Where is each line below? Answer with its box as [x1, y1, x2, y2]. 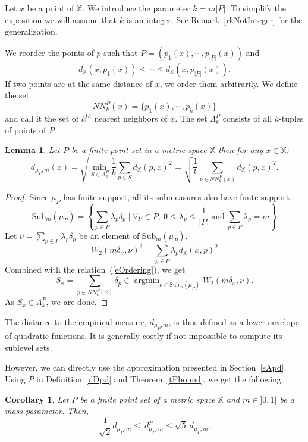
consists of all [222, 112, 272, 124]
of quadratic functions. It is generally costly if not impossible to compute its [5, 329, 282, 342]
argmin [134, 276, 160, 285]
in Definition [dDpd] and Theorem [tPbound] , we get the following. [36, 373, 284, 385]
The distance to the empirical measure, [5, 315, 147, 328]
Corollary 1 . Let [5, 393, 69, 405]
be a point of [27, 2, 74, 14]
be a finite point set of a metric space [80, 393, 215, 405]
